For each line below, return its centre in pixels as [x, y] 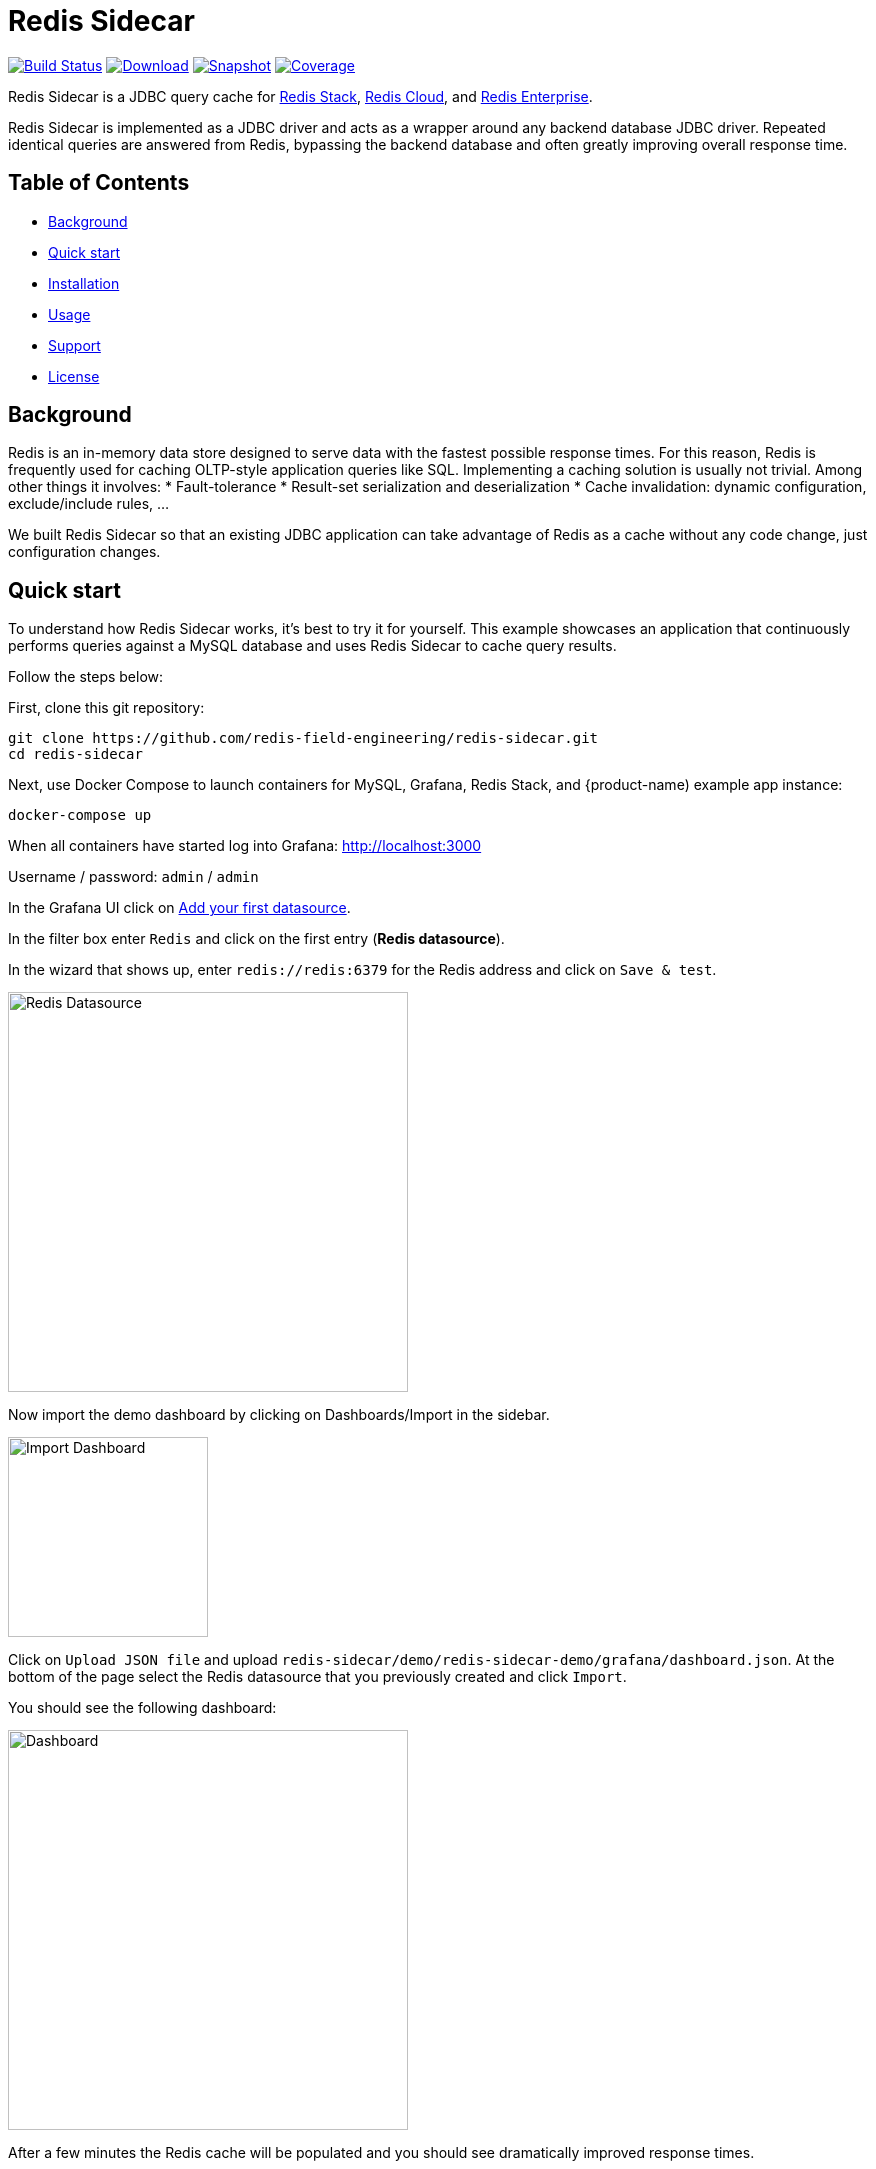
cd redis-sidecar [75, 754]
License [74, 376]
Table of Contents [99, 183]
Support [74, 345]
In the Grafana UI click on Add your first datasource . [179, 908]
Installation [84, 283]
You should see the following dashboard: [142, 1708]
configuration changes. [84, 552]
